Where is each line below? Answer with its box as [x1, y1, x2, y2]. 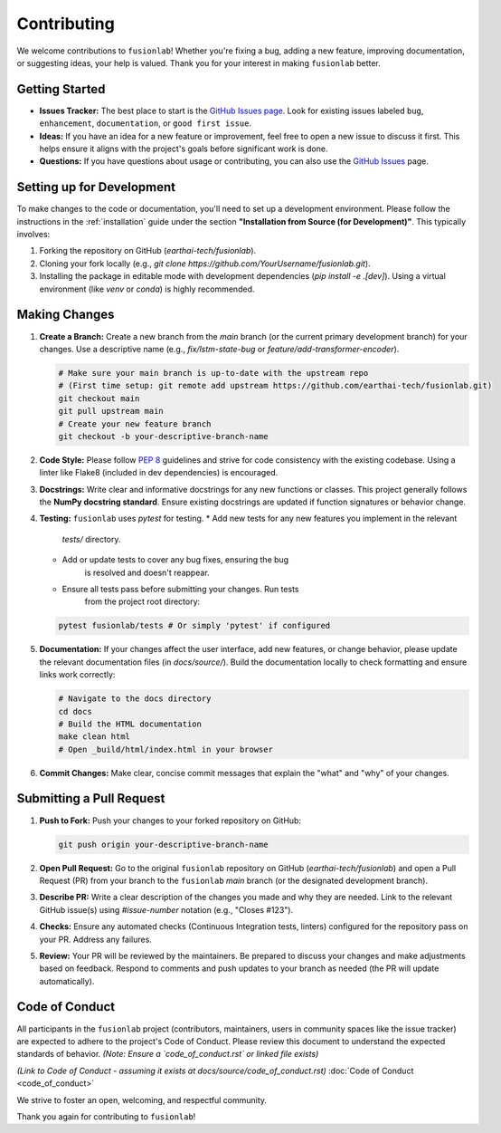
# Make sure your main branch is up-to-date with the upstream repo [58, 368, 369, 378]
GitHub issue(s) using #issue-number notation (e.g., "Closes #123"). [39, 904, 294, 915]
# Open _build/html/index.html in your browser [58, 744, 273, 754]
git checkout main [58, 393, 140, 403]
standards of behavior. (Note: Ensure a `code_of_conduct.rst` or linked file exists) [16, 1049, 319, 1060]
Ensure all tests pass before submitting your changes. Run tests [61, 584, 299, 594]
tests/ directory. [61, 533, 121, 544]
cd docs [58, 706, 92, 716]
